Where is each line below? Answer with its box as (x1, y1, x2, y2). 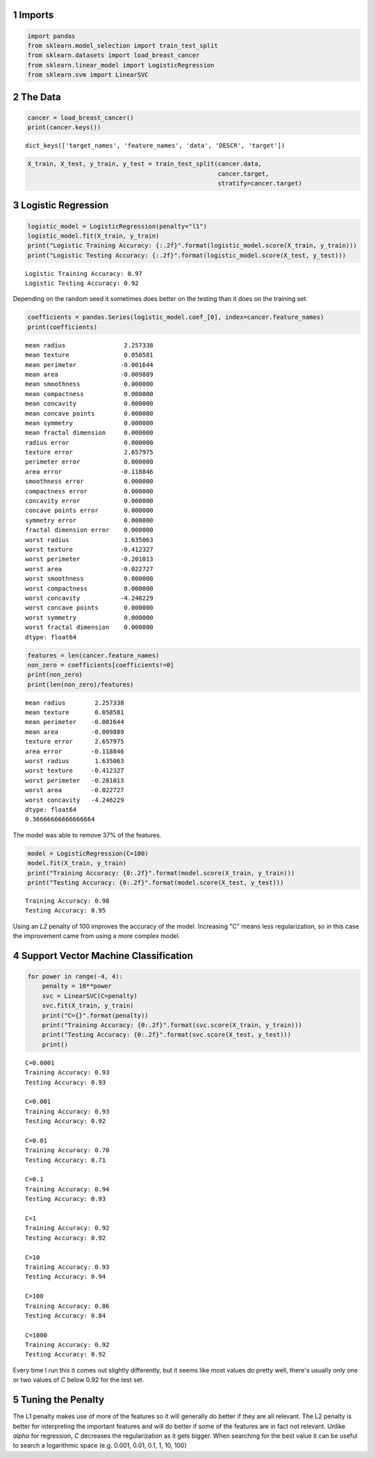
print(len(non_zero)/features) (27, 680, 135, 688)
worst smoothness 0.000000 (25, 575, 154, 583)
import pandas (27, 32, 76, 40)
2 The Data (12, 91, 62, 103)
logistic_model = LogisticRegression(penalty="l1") (27, 222, 208, 230)
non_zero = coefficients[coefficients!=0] (27, 661, 174, 669)
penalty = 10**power (42, 982, 112, 990)
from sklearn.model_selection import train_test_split (27, 42, 218, 49)
